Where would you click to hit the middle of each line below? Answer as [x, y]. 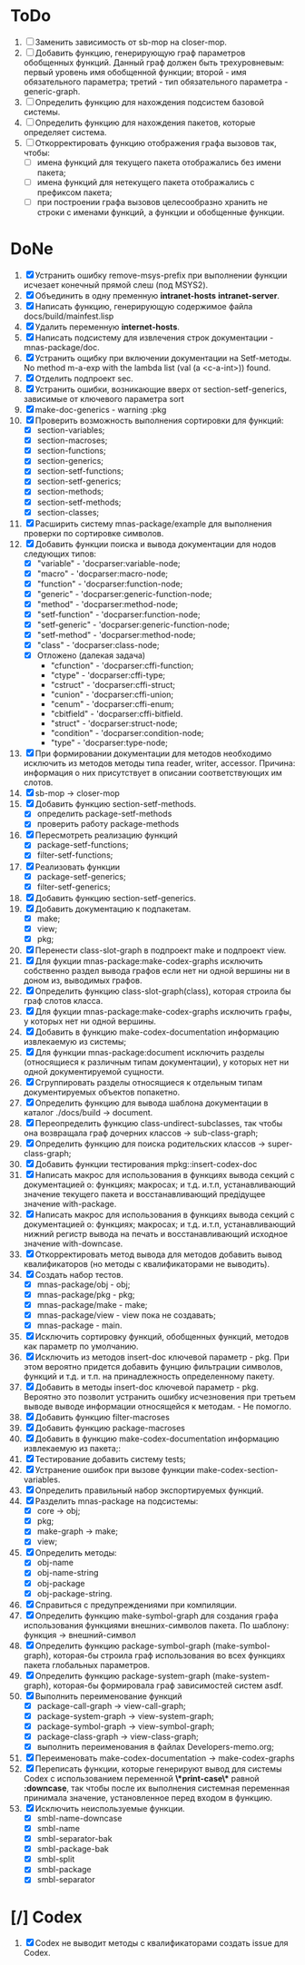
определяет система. [65, 132]
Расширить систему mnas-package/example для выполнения [153, 524]
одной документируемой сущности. [93, 1071]
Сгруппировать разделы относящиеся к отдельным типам [148, 1082]
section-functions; [72, 451]
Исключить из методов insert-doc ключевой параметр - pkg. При [162, 1357]
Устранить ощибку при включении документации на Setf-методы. [163, 359]
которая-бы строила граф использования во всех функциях [169, 1655]
